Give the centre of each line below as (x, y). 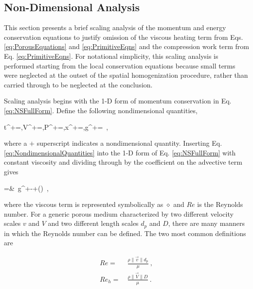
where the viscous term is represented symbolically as (84, 204)
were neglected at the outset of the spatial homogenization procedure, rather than (126, 75)
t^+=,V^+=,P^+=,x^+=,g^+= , (56, 127)
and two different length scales (93, 223)
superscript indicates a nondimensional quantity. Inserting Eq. (129, 143)
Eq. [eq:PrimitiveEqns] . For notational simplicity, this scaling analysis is (111, 56)
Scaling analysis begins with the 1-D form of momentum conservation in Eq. (118, 101)
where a (16, 143)
